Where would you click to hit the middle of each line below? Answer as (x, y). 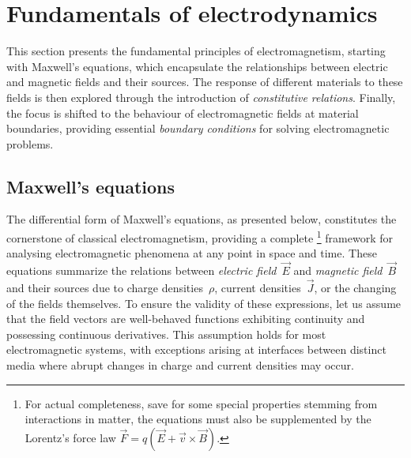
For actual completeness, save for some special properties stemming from (201, 403)
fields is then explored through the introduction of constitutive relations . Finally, (201, 97)
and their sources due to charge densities (105, 287)
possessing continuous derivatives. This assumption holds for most (166, 334)
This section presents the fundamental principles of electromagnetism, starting (196, 51)
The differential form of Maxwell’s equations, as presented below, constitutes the (202, 219)
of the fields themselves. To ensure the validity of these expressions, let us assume (204, 303)
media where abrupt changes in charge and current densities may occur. (180, 364)
